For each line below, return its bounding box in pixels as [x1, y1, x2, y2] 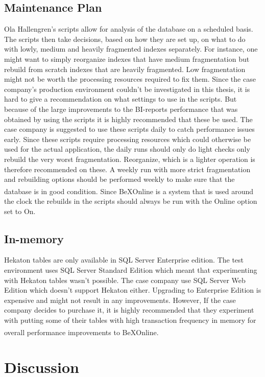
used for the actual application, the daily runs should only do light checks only [4, 144, 250, 154]
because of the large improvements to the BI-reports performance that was [4, 103, 238, 114]
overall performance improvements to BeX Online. [4, 326, 159, 337]
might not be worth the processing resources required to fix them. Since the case [4, 74, 256, 84]
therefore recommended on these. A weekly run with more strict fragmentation [4, 163, 251, 174]
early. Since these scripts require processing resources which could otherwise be [4, 133, 251, 144]
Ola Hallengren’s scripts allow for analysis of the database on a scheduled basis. [4, 23, 253, 34]
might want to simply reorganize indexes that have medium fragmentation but [4, 53, 250, 64]
